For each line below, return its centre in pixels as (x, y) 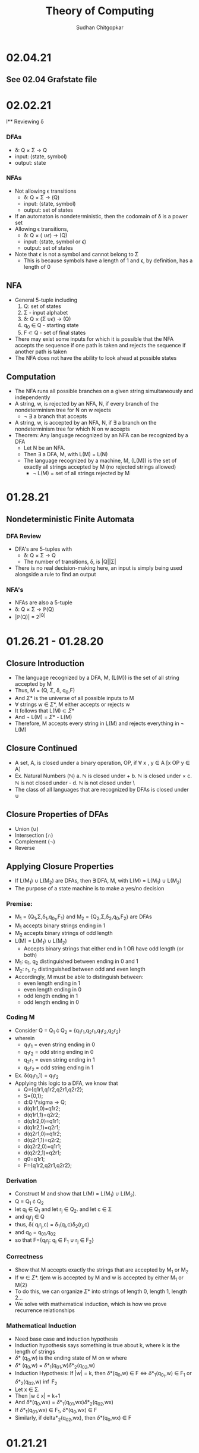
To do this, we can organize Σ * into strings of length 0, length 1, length (101, 1291)
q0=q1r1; (34, 1159)
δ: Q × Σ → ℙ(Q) (34, 609)
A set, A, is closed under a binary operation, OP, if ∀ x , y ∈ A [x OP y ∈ (102, 762)
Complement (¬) (35, 841)
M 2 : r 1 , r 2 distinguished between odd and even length (80, 969)
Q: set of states (42, 306)
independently (32, 397)
